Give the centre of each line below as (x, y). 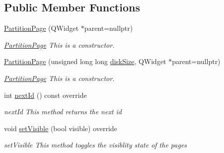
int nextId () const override (45, 95)
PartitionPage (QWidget (41, 28)
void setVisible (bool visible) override (61, 128)
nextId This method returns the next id (63, 112)
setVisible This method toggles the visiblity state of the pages (96, 145)
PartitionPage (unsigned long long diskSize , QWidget (85, 61)
